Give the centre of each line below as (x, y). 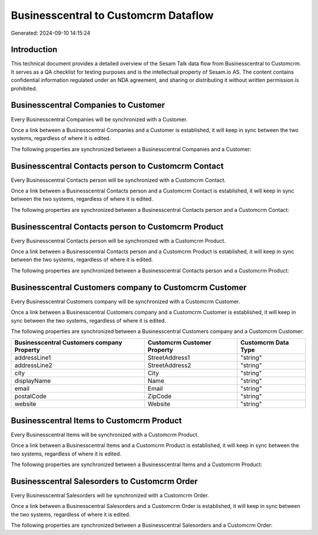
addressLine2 (33, 365)
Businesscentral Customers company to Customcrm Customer (129, 288)
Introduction (34, 50)
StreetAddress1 (169, 358)
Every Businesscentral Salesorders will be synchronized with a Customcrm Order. (110, 495)
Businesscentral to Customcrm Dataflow (112, 15)
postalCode (31, 396)
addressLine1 (33, 358)
